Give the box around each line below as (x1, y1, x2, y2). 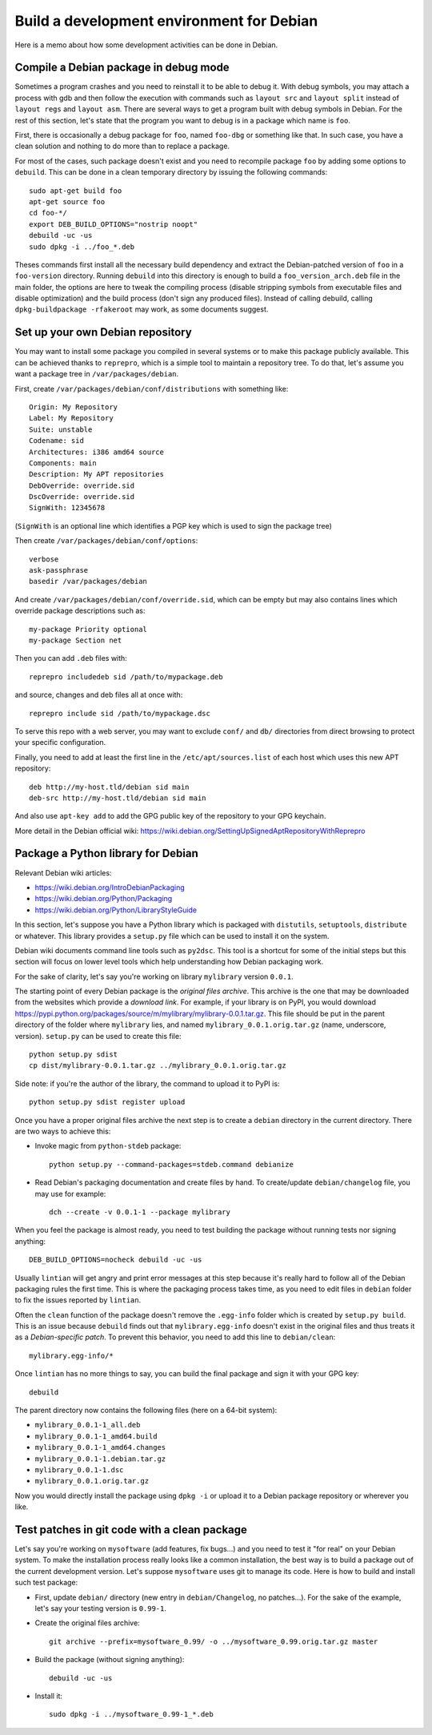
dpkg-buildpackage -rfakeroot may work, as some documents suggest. (14, 304, 269, 314)
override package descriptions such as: (14, 606, 146, 616)
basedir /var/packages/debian (29, 577, 148, 586)
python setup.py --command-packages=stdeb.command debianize (49, 1160, 294, 1169)
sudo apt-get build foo (29, 186, 122, 195)
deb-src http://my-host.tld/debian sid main (29, 793, 207, 803)
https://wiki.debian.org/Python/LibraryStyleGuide (34, 905, 198, 915)
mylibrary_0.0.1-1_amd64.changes (34, 1443, 166, 1452)
